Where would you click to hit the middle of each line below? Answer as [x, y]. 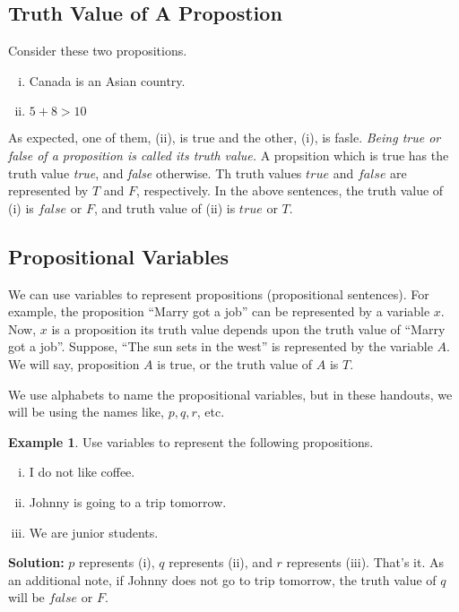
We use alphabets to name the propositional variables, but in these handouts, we [230, 394]
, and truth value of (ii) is [165, 207]
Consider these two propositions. [98, 51]
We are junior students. [94, 532]
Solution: [36, 562]
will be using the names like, [86, 412]
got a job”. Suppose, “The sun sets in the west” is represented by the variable [221, 346]
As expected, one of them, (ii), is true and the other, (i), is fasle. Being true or [225, 138]
